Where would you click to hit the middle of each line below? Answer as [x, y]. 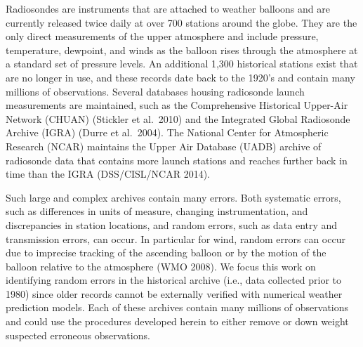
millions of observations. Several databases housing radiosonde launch [155, 91]
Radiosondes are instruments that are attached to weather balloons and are [168, 8]
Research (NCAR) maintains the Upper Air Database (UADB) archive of [164, 146]
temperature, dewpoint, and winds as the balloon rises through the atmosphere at [182, 50]
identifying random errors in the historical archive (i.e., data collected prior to [174, 280]
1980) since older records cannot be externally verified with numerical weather [174, 293]
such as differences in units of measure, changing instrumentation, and [157, 211]
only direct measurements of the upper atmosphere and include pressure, [162, 36]
